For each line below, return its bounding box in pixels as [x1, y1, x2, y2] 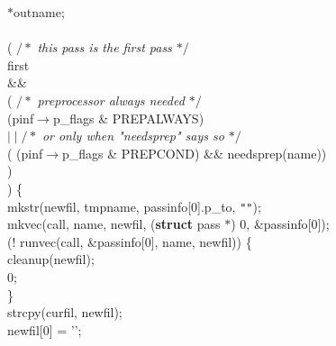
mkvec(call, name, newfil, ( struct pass [7, 214, 221, 233]
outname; [14, 3, 65, 21]
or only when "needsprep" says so [41, 126, 224, 145]
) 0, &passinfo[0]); [231, 214, 330, 233]
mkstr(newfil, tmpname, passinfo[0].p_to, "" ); [7, 196, 261, 215]
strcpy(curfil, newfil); [7, 303, 123, 322]
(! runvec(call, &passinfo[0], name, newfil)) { [7, 232, 252, 250]
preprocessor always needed [37, 90, 185, 109]
